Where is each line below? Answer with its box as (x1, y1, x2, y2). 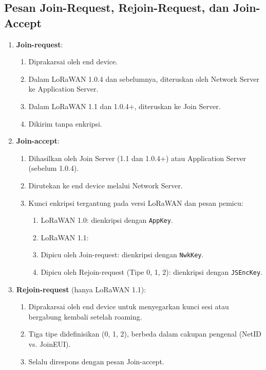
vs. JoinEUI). (28, 339, 71, 349)
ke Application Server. (28, 83, 99, 94)
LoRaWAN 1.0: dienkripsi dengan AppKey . (41, 215, 173, 225)
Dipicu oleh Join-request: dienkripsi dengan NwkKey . (41, 249, 204, 260)
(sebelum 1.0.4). (28, 163, 79, 173)
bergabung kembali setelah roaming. (28, 311, 142, 322)
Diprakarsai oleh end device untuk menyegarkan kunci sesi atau (28, 301, 229, 312)
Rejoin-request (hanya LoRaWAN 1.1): (16, 284, 146, 294)
